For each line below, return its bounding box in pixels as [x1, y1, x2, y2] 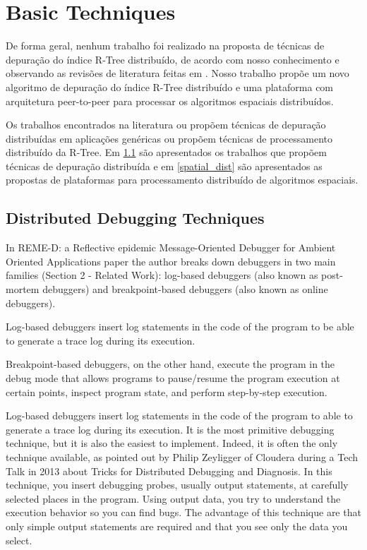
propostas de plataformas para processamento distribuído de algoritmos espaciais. [6, 172, 359, 187]
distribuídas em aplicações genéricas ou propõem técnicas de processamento [6, 131, 333, 145]
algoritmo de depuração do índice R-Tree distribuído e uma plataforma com [6, 79, 334, 94]
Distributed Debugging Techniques [6, 207, 265, 229]
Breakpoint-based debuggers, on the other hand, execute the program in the [6, 357, 335, 371]
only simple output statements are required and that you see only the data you [6, 518, 348, 533]
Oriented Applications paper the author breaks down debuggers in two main [6, 253, 336, 268]
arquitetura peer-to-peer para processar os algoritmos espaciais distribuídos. [6, 93, 334, 108]
